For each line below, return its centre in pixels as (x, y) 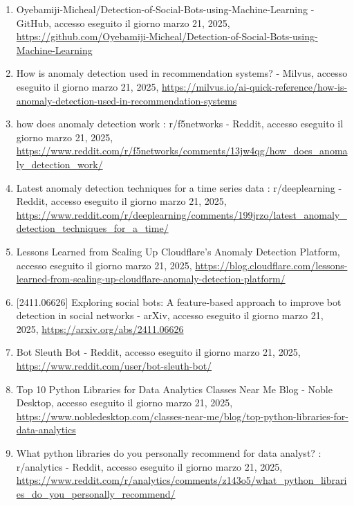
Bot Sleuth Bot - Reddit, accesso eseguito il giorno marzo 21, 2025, (158, 352)
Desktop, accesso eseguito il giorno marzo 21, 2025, (124, 403)
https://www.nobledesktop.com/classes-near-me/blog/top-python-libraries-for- (182, 416)
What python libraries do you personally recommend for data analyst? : (169, 453)
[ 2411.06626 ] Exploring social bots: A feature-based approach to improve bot (179, 301)
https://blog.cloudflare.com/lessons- (271, 265)
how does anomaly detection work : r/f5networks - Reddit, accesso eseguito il (180, 124)
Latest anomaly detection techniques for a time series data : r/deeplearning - (179, 187)
